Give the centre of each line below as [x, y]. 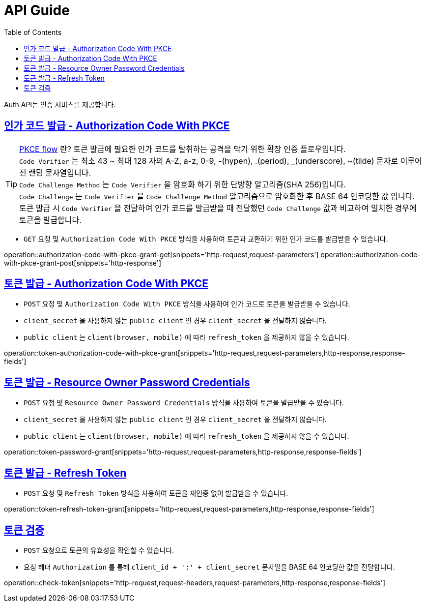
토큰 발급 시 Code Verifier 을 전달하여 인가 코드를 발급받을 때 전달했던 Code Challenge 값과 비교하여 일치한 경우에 [218, 208]
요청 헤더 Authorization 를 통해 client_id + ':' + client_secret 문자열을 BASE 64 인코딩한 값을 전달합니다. [209, 567]
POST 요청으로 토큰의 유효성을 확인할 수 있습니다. [99, 550]
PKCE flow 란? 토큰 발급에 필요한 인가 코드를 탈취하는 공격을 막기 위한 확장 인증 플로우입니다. [183, 149]
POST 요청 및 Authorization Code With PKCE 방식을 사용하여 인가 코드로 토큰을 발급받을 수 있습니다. [187, 304]
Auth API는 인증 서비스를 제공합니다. [60, 104]
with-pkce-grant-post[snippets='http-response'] [83, 263]
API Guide [37, 10]
